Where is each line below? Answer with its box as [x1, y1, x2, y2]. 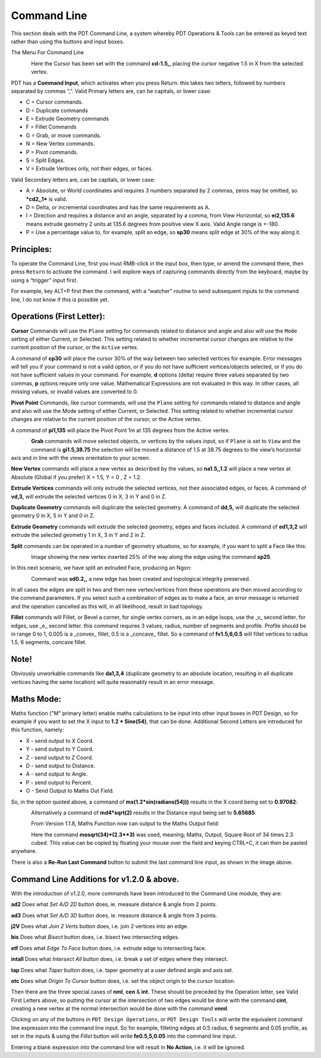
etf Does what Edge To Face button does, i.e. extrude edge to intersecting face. [11, 944, 206, 951]
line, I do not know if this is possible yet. [11, 295, 109, 303]
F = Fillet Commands [26, 123, 77, 130]
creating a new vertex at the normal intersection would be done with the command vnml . [11, 1005, 229, 1012]
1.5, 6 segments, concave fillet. [11, 639, 87, 646]
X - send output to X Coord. [26, 737, 94, 744]
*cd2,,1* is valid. [26, 195, 68, 203]
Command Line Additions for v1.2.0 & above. [11, 874, 180, 884]
